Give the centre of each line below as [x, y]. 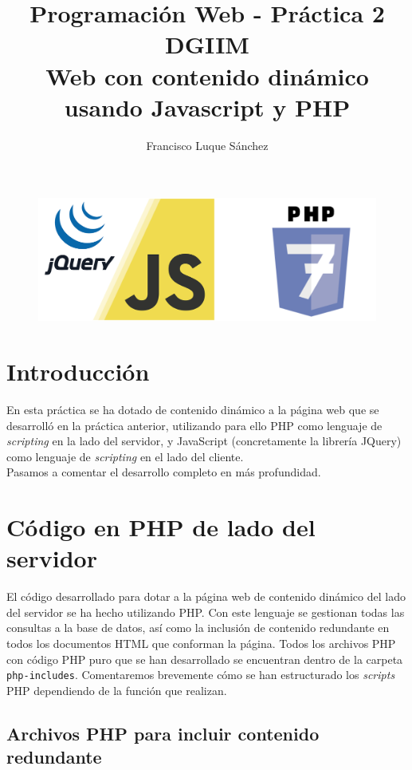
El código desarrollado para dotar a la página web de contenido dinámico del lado [206, 596]
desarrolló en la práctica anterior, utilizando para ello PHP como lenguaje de [194, 425]
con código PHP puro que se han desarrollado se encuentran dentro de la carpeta [205, 659]
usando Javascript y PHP [207, 107]
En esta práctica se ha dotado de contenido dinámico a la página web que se [193, 409]
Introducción [78, 371]
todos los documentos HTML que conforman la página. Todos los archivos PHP [201, 644]
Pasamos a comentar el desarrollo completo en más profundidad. [164, 472]
